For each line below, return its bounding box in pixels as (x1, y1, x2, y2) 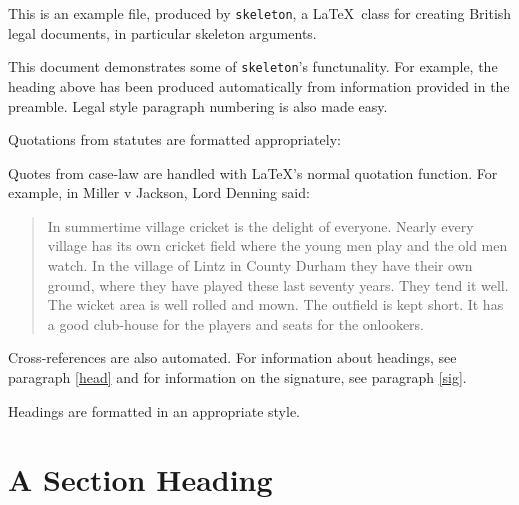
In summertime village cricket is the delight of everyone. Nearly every (47, 215, 474, 236)
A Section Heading (8, 459, 273, 500)
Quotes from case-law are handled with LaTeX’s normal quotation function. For (8, 162, 498, 183)
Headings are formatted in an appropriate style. (8, 400, 300, 421)
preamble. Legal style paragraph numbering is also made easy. (8, 95, 388, 116)
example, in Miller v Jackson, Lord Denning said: (8, 182, 310, 203)
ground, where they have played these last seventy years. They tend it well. (47, 274, 509, 295)
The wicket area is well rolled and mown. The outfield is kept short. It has (47, 294, 504, 315)
